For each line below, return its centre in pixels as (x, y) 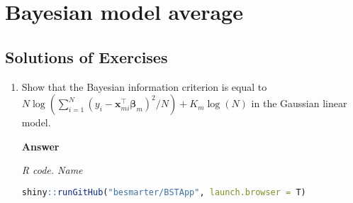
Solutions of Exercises (86, 56)
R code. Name (52, 170)
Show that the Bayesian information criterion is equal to (144, 86)
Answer (40, 146)
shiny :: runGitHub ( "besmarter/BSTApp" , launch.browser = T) (164, 192)
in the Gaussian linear (299, 103)
